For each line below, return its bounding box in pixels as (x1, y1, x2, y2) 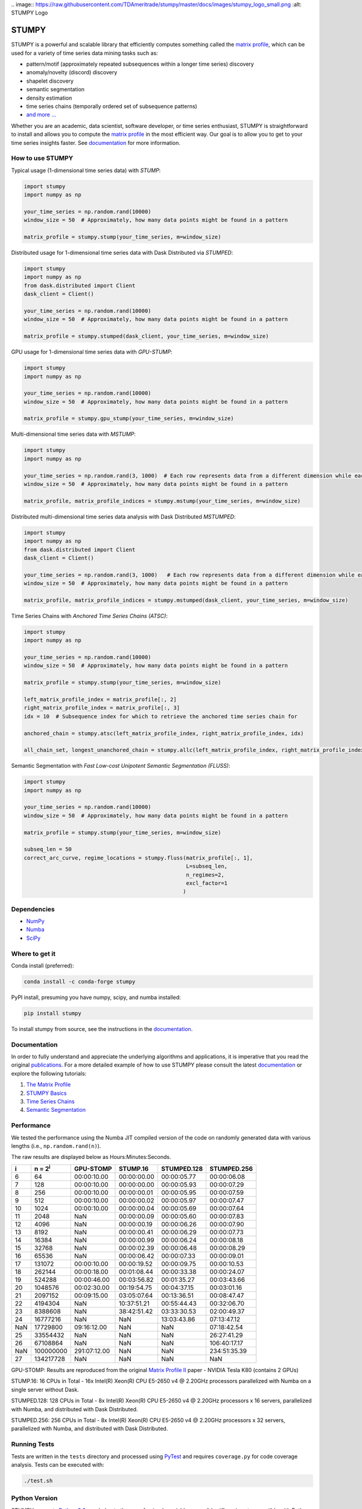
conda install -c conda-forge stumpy (24, 978, 136, 985)
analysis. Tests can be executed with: (11, 1461, 105, 1468)
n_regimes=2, (186, 871, 224, 878)
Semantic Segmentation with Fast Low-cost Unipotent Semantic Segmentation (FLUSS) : (11, 762, 230, 770)
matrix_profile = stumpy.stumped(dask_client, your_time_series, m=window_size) (24, 333, 269, 340)
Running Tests (11, 1440, 54, 1449)
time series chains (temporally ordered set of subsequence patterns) (26, 103, 197, 110)
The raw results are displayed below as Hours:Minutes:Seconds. (11, 1153, 171, 1161)
